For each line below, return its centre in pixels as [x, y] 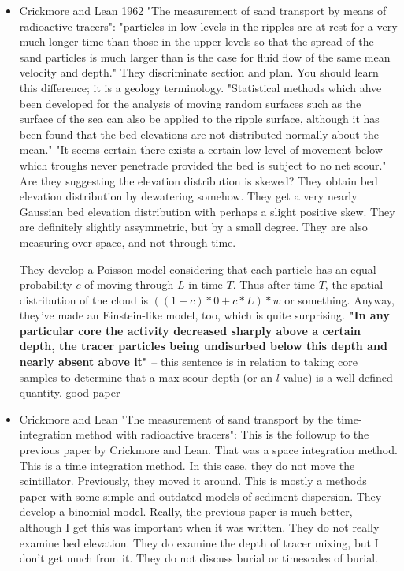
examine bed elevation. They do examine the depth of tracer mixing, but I [199, 542]
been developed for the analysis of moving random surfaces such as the [190, 103]
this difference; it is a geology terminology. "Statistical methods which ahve [200, 87]
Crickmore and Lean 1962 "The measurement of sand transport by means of [203, 10]
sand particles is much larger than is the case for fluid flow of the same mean [205, 56]
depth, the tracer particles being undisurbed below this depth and [203, 346]
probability [46, 284]
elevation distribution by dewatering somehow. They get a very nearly [188, 196]
